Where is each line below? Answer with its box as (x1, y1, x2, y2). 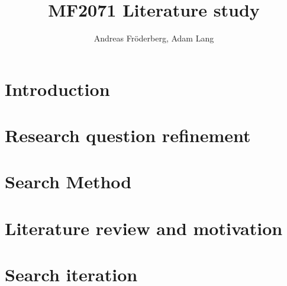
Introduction (5, 76, 110, 101)
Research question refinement (5, 123, 251, 147)
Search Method (5, 169, 132, 194)
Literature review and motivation (5, 216, 283, 240)
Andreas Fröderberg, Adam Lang (93, 32, 214, 44)
